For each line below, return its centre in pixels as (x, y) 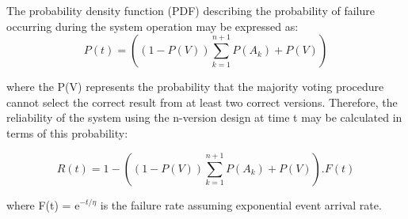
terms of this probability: (67, 132)
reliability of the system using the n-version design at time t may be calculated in (204, 117)
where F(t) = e (43, 204)
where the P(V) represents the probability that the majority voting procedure (195, 87)
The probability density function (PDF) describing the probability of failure (191, 10)
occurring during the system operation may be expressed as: (153, 26)
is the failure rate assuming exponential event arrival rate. (241, 204)
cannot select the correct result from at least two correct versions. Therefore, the (202, 102)
